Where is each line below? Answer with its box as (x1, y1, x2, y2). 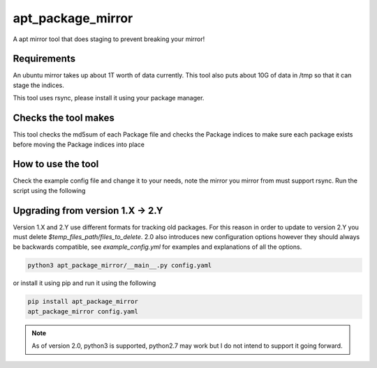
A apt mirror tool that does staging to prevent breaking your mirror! (13, 35, 205, 43)
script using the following (13, 186, 86, 194)
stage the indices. (13, 81, 64, 89)
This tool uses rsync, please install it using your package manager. (13, 94, 205, 102)
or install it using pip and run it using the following (13, 279, 156, 287)
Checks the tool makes (13, 112, 114, 124)
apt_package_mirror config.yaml (27, 307, 139, 315)
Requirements (13, 53, 76, 65)
